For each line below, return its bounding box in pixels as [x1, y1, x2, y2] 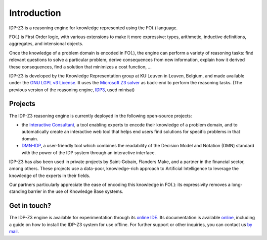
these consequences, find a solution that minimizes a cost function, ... [9, 63, 152, 69]
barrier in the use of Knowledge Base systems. [28, 188, 124, 194]
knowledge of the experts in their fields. [9, 173, 90, 179]
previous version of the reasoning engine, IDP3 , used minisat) [9, 87, 135, 93]
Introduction [9, 7, 61, 18]
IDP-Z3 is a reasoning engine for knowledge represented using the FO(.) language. [9, 25, 178, 31]
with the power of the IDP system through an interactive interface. [21, 149, 156, 156]
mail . [9, 229, 19, 235]
